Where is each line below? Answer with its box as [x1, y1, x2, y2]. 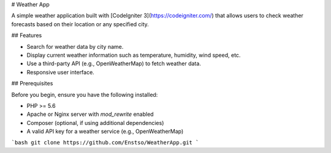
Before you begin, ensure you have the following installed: [11, 91, 158, 98]
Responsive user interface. [26, 68, 94, 76]
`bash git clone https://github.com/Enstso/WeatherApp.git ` [11, 139, 199, 146]
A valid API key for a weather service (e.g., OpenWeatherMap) [26, 128, 184, 135]
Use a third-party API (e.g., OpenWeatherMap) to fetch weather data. [26, 60, 202, 67]
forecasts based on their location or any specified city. [11, 20, 150, 27]
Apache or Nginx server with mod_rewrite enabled [26, 110, 154, 118]
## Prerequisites [11, 80, 53, 87]
